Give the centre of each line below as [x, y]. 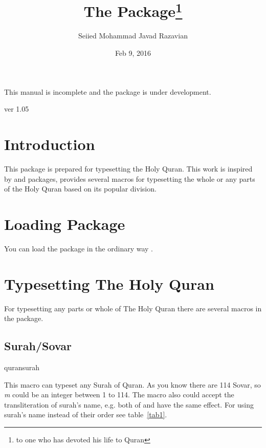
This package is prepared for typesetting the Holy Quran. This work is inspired [128, 168]
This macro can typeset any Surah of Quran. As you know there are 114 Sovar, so [132, 384]
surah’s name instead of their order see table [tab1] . [86, 414]
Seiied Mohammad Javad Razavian [133, 36]
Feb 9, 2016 [133, 53]
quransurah [22, 367]
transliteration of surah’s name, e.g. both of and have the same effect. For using [129, 404]
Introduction [50, 144]
